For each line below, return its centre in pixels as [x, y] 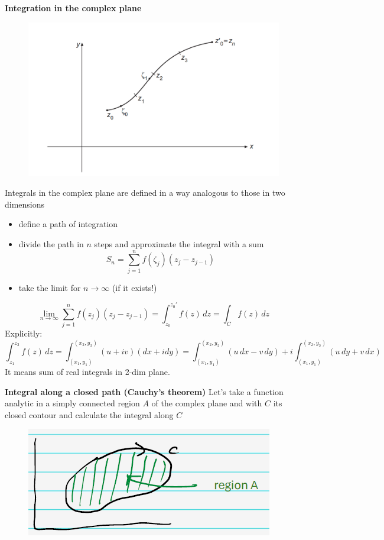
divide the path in [51, 244]
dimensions [25, 204]
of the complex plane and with [207, 403]
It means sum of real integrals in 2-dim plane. [87, 372]
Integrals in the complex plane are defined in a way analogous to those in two [145, 193]
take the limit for [50, 287]
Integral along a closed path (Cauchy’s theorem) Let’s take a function [144, 391]
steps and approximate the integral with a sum [179, 244]
